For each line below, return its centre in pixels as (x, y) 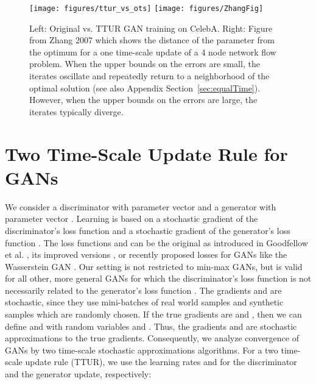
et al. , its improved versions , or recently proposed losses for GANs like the (146, 254)
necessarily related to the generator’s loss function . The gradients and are (143, 290)
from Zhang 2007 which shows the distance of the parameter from (152, 40)
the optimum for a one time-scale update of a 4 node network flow (153, 52)
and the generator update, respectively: (78, 374)
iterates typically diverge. (76, 111)
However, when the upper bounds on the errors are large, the (143, 100)
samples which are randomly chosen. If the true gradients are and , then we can (153, 314)
